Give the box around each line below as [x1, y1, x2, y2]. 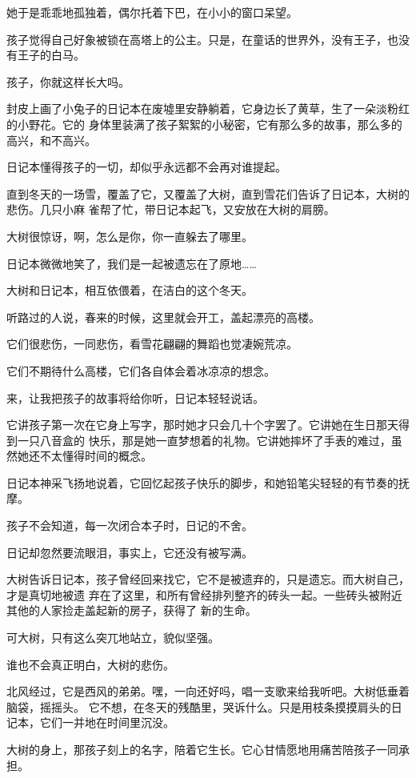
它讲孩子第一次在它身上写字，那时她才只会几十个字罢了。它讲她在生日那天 [6, 416, 398, 433]
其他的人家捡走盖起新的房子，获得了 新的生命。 [6, 602, 257, 619]
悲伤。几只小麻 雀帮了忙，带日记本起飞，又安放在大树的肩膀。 [6, 201, 335, 218]
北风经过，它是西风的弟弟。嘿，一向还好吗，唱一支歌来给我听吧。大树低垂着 [6, 683, 410, 700]
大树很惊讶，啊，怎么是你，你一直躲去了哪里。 [6, 227, 253, 244]
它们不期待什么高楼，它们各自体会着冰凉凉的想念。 [6, 362, 275, 379]
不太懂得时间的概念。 [39, 447, 152, 464]
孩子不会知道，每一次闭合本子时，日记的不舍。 [6, 517, 253, 534]
